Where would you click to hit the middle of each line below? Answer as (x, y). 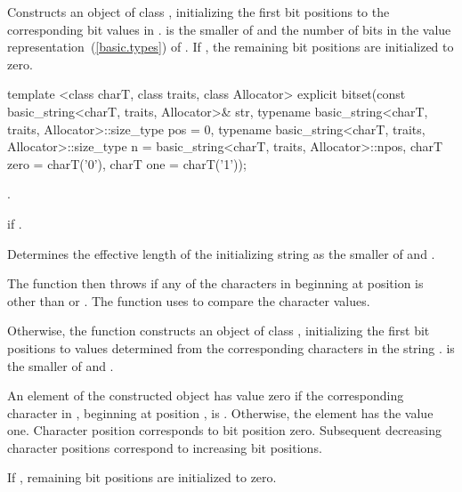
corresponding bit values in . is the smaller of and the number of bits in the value (229, 29)
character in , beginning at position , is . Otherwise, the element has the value (220, 412)
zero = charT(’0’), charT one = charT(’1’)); (127, 163)
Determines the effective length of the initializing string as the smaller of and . (221, 253)
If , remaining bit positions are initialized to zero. (142, 477)
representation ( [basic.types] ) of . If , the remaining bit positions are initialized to (231, 47)
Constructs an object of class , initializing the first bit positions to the (199, 12)
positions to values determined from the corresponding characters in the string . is (231, 347)
